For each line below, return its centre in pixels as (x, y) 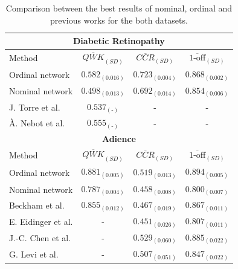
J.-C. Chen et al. (40, 237)
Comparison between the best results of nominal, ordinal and (119, 8)
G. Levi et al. (34, 254)
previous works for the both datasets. (119, 20)
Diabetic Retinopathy (119, 41)
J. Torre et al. (35, 107)
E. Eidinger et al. (41, 222)
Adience (119, 139)
